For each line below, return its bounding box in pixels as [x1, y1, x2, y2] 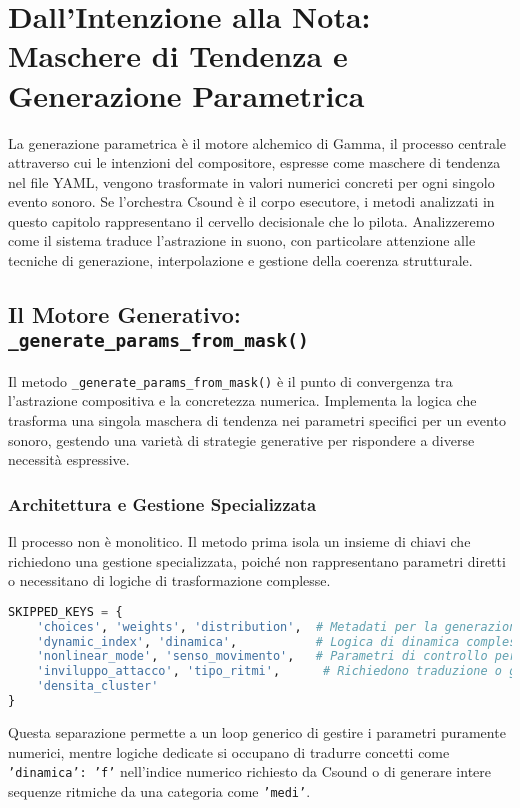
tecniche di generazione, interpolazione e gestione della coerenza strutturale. [8, 250, 473, 271]
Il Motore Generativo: [8, 299, 241, 330]
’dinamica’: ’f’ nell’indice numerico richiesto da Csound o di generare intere [8, 761, 492, 782]
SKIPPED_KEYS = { [8, 604, 123, 619]
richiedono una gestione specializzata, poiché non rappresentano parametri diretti [8, 550, 506, 571]
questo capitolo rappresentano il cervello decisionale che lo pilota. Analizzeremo [8, 210, 495, 231]
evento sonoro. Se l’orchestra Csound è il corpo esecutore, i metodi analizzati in [8, 191, 495, 212]
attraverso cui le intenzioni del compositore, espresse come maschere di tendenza [8, 152, 501, 173]
